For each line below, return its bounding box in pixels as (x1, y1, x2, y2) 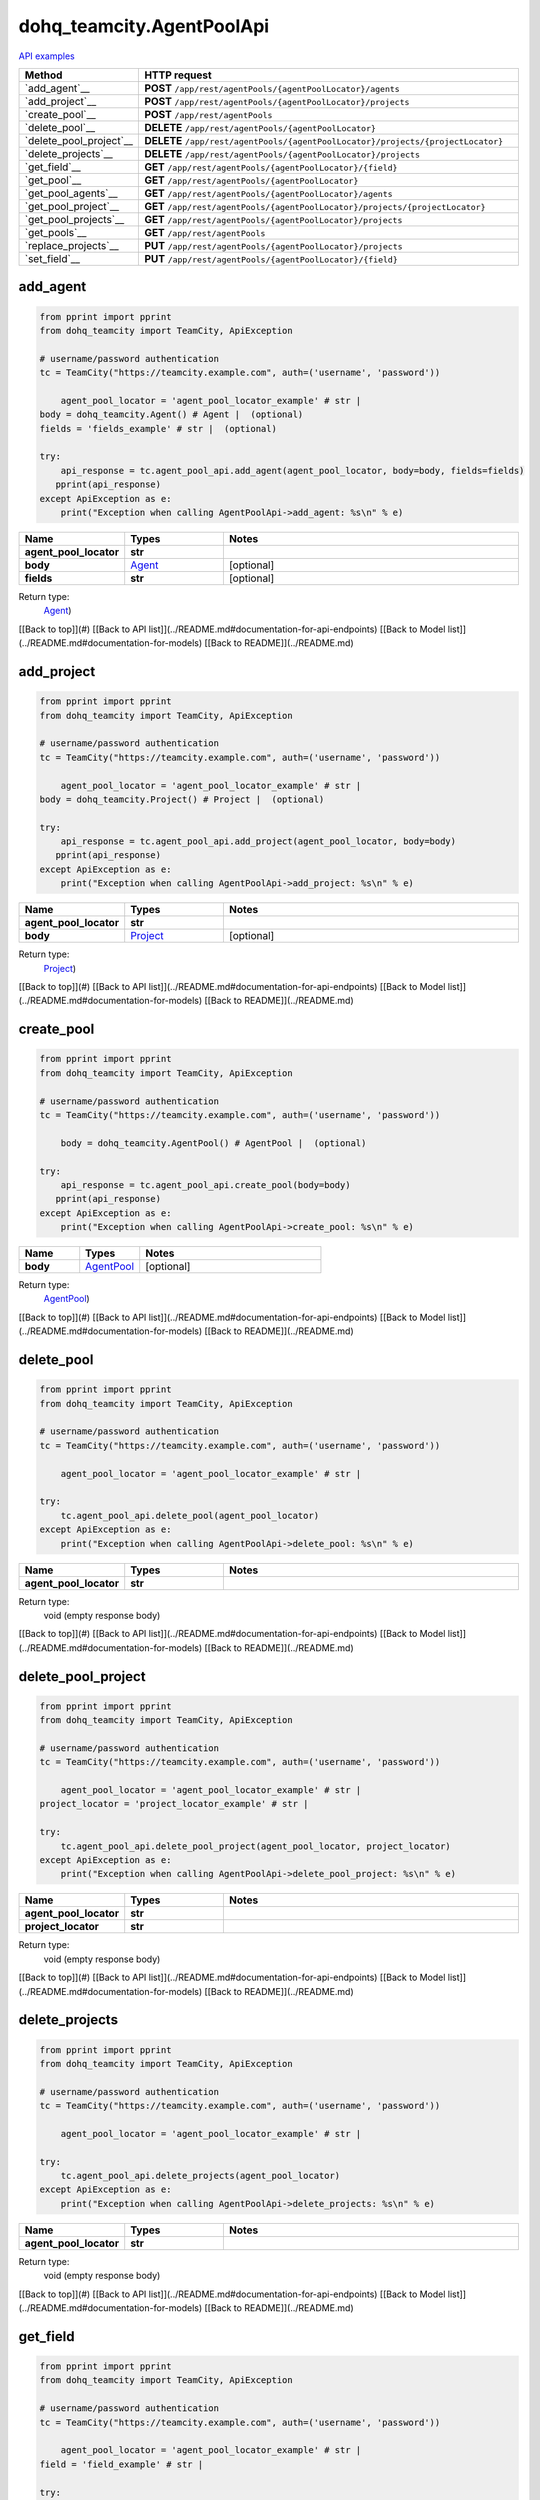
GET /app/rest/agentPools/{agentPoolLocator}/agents (144, 186, 394, 200)
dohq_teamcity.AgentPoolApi (18, 15, 270, 37)
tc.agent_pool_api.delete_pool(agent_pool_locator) (60, 1510, 320, 1521)
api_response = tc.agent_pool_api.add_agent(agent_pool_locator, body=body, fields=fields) (60, 465, 525, 476)
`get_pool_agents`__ (24, 186, 119, 200)
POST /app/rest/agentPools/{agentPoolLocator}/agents (144, 81, 400, 95)
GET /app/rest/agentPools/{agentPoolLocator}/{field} (144, 160, 398, 174)
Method (24, 68, 63, 82)
